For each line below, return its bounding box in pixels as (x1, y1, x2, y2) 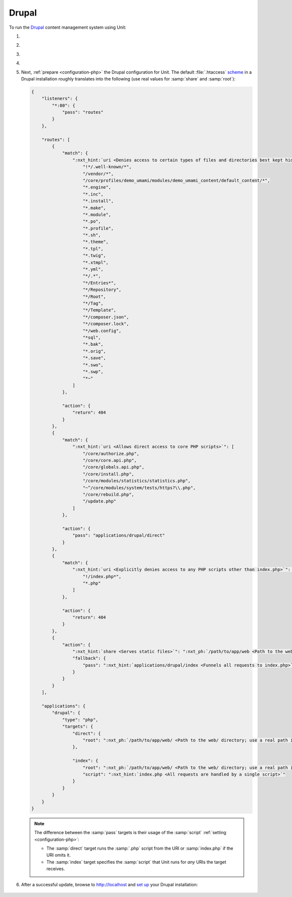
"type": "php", (62, 717, 98, 722)
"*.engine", (83, 184, 111, 190)
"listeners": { (41, 96, 78, 101)
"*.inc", (83, 191, 104, 197)
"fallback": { (72, 656, 107, 661)
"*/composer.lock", (83, 321, 129, 327)
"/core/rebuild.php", (83, 492, 134, 497)
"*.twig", (83, 253, 107, 259)
